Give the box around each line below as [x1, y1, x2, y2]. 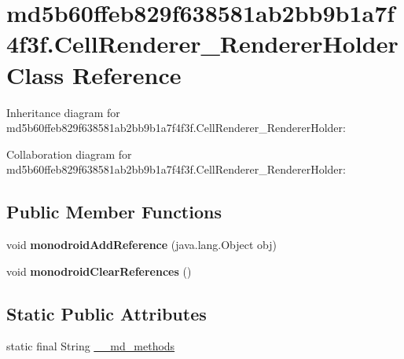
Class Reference [6, 58, 182, 90]
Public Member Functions [6, 200, 222, 224]
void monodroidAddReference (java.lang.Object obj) [6, 236, 277, 253]
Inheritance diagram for [6, 104, 120, 120]
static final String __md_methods [6, 338, 175, 354]
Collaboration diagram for [6, 145, 132, 162]
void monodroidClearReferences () [6, 262, 192, 279]
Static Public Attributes [6, 301, 207, 325]
